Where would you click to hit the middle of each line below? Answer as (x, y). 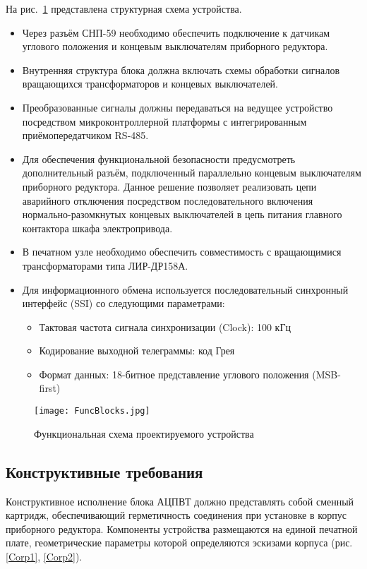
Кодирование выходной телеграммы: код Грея (137, 351)
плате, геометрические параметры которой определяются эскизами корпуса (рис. (179, 543)
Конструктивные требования (104, 471)
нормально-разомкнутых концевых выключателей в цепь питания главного (182, 214)
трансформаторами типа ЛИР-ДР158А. (105, 265)
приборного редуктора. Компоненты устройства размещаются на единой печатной (182, 528)
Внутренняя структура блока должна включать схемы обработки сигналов (181, 70)
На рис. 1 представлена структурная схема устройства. (124, 8)
